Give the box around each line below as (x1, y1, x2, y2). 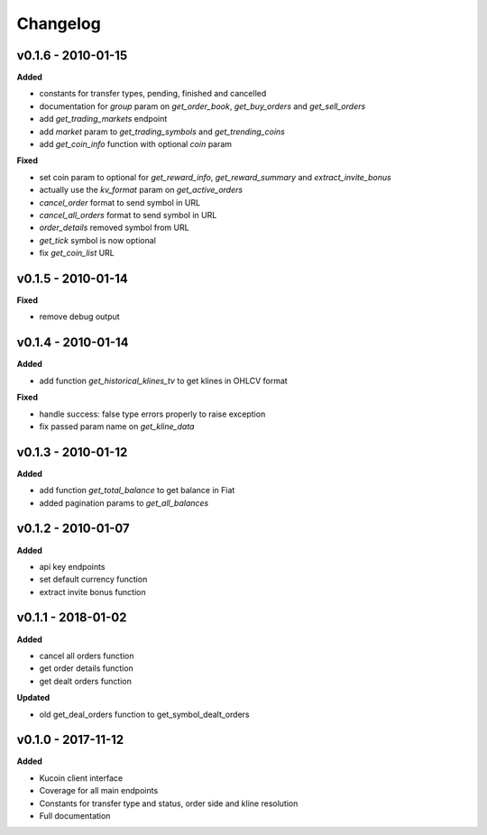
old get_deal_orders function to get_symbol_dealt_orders (39, 709, 250, 720)
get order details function (39, 663, 134, 674)
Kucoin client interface (39, 772, 124, 784)
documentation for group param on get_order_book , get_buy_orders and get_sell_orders (39, 100, 366, 112)
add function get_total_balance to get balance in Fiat (39, 485, 235, 496)
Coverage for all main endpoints (39, 785, 159, 796)
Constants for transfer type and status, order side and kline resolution (39, 798, 299, 809)
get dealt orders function (39, 675, 133, 686)
